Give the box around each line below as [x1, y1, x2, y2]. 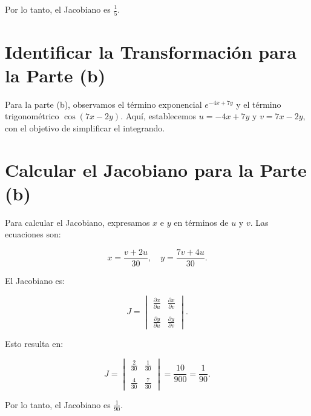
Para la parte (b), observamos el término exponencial [5, 97, 202, 110]
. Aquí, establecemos [120, 110, 197, 122]
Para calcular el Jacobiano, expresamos [5, 216, 150, 228]
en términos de [174, 216, 229, 228]
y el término [236, 97, 281, 110]
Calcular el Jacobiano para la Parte [5, 157, 307, 182]
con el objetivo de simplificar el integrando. [5, 121, 165, 134]
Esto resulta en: [5, 337, 64, 350]
